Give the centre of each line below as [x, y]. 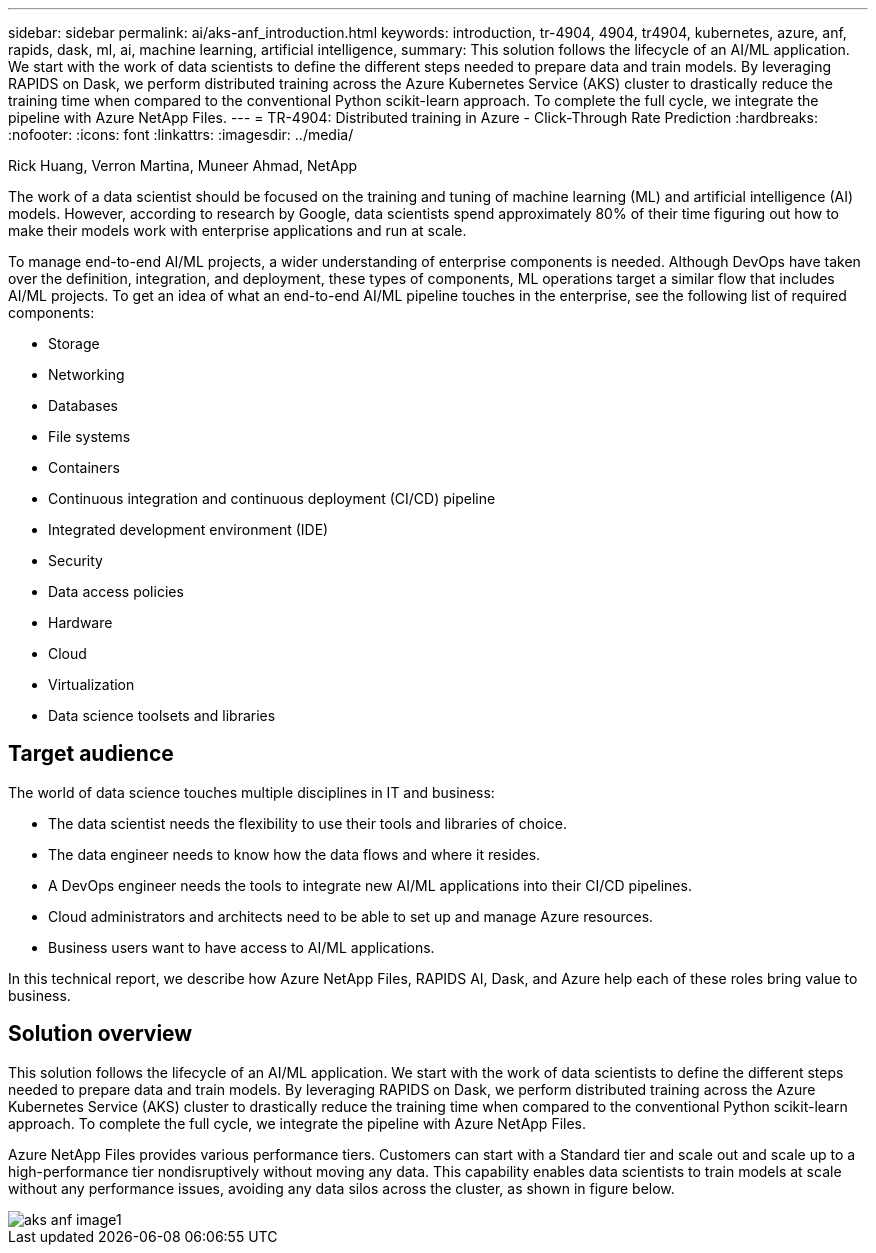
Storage [74, 343]
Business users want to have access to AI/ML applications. [241, 947]
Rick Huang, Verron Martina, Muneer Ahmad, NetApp [183, 165]
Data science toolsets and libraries [162, 715]
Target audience [91, 754]
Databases [83, 405]
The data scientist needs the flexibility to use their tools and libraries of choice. [307, 823]
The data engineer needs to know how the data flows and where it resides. [294, 854]
